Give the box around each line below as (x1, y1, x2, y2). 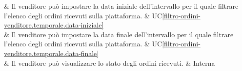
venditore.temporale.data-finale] (4, 48, 99, 58)
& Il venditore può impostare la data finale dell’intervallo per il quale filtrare (4, 29, 234, 39)
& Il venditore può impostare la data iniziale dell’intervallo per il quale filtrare (4, 1, 239, 11)
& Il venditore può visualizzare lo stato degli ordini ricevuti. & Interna (4, 57, 215, 68)
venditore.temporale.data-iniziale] (4, 20, 104, 30)
